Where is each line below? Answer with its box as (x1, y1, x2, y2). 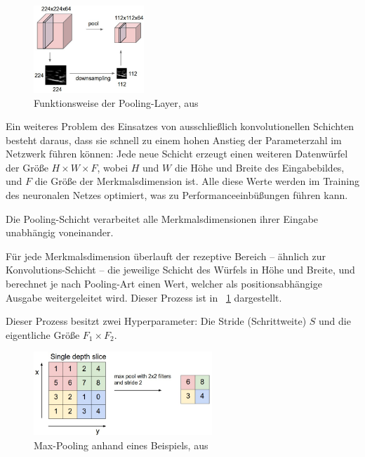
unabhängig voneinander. (6, 225, 114, 240)
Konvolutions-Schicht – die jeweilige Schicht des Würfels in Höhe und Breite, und (6, 262, 355, 277)
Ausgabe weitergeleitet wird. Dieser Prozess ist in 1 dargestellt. (6, 290, 282, 304)
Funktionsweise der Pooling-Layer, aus (34, 95, 199, 110)
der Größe (6, 160, 48, 174)
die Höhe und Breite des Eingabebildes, (174, 160, 345, 174)
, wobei (97, 160, 128, 174)
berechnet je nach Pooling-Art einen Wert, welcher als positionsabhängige (6, 276, 322, 291)
